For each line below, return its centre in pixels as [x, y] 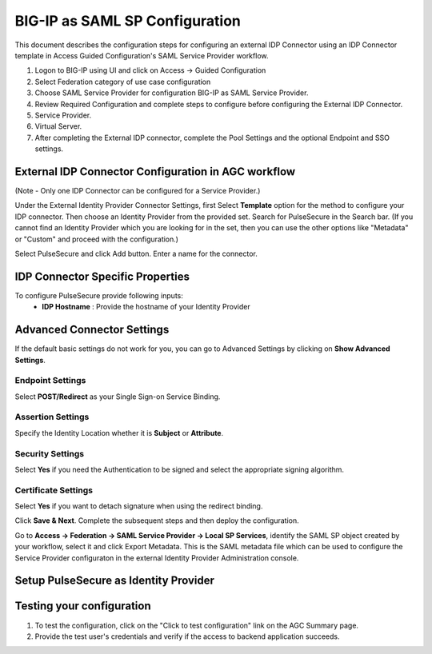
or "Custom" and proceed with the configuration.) [97, 239]
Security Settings [49, 453]
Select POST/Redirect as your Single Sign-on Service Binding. [118, 397]
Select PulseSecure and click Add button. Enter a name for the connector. [136, 253]
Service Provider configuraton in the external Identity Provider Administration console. [157, 558]
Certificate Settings [54, 490]
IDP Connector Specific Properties [102, 276]
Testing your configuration [83, 606]
